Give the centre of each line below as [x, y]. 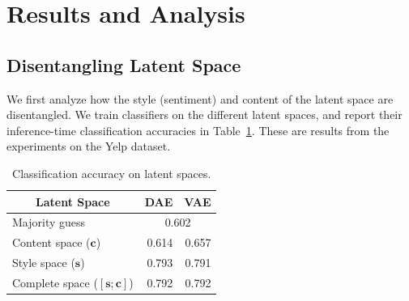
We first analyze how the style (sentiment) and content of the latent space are [200, 98]
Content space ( [51, 242]
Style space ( [44, 263]
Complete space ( [55, 282]
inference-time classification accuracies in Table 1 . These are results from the [198, 130]
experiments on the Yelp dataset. [89, 146]
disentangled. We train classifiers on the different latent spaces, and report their [204, 114]
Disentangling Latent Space [124, 64]
